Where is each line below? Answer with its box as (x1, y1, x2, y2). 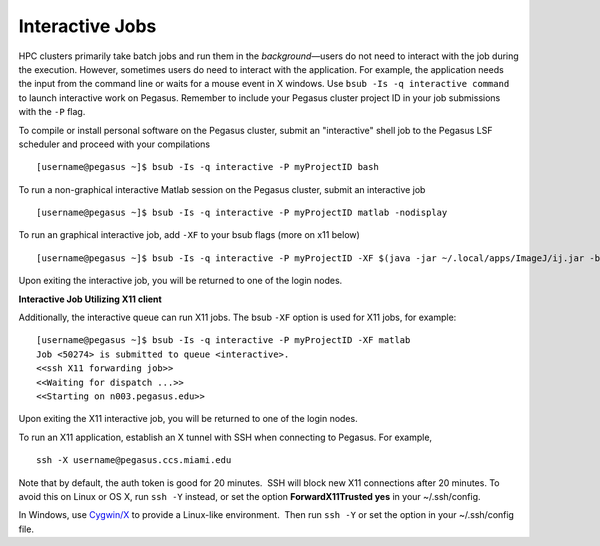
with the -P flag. (18, 106, 86, 118)
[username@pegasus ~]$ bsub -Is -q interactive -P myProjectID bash (36, 161, 379, 173)
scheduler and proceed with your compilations (18, 138, 210, 150)
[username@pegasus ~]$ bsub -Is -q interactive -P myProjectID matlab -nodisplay (36, 207, 448, 219)
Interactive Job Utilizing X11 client (18, 293, 162, 305)
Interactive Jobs (18, 15, 157, 37)
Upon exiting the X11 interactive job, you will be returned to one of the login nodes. (18, 413, 359, 425)
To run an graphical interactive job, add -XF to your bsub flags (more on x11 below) (18, 229, 360, 241)
